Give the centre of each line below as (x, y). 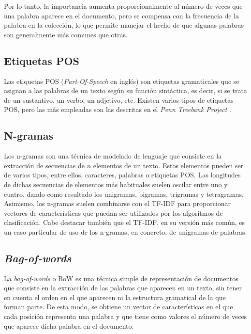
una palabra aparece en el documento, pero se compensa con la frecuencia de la (121, 15)
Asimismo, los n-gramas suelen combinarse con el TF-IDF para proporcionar (118, 203)
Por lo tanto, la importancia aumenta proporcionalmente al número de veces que (123, 6)
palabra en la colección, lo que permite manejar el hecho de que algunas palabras (124, 25)
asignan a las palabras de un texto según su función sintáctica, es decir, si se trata (125, 90)
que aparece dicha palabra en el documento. (69, 326)
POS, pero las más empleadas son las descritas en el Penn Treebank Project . (118, 109)
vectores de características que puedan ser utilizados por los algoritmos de (113, 213)
